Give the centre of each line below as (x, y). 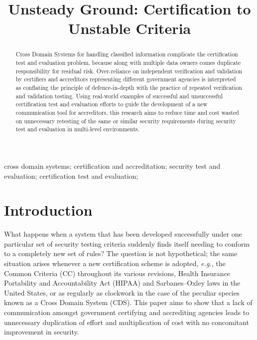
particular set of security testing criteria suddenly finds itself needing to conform (127, 243)
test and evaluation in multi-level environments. (78, 129)
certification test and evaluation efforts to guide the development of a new (112, 104)
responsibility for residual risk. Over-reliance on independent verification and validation (129, 71)
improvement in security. (42, 332)
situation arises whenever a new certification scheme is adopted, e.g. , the (115, 263)
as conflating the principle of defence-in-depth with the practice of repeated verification (129, 87)
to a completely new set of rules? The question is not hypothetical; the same (121, 253)
